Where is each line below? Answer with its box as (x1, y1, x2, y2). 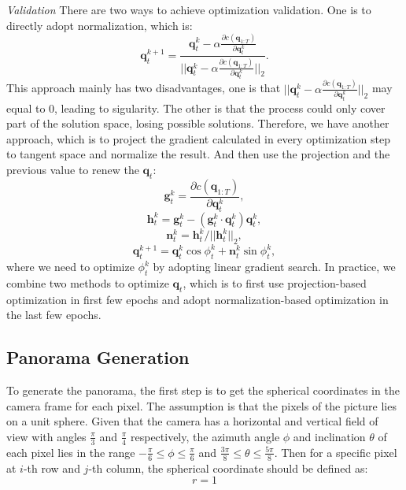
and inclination (293, 428, 366, 444)
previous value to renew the (6, 161, 139, 177)
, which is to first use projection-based (183, 275, 367, 291)
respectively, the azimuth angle (130, 428, 280, 444)
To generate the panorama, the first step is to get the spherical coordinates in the (6, 382, 400, 399)
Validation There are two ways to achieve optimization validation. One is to (6, 2, 371, 17)
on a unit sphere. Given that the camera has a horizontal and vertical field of (6, 413, 378, 429)
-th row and (23, 459, 80, 476)
